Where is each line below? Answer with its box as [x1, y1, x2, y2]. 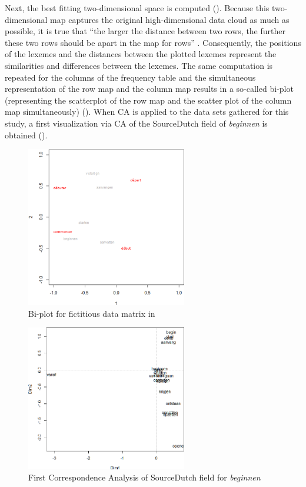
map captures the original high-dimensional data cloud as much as [50, 13, 290, 25]
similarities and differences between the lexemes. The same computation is [5, 59, 273, 71]
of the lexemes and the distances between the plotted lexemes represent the [5, 48, 277, 60]
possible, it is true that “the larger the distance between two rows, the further [5, 25, 285, 37]
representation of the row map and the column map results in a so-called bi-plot [5, 82, 294, 95]
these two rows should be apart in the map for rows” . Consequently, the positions [5, 36, 301, 48]
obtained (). [5, 128, 48, 141]
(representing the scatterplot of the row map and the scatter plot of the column [5, 94, 292, 106]
